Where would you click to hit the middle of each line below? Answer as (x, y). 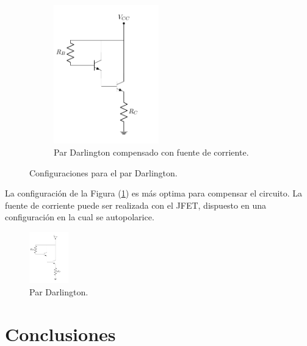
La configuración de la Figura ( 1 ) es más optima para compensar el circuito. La (154, 193)
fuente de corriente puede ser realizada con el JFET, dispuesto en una (135, 205)
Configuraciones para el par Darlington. (103, 172)
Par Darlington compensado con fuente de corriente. (151, 152)
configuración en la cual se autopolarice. (80, 217)
